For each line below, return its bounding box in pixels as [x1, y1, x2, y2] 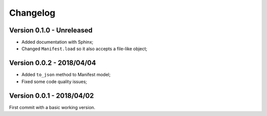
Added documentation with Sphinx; [21, 39, 93, 45]
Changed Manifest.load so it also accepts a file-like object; [21, 46, 148, 52]
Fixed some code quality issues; [21, 79, 88, 85]
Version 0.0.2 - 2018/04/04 [9, 59, 96, 67]
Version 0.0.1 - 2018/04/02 [9, 91, 94, 100]
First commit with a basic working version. [9, 104, 95, 110]
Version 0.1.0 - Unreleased [9, 26, 92, 34]
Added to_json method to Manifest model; [21, 72, 111, 78]
